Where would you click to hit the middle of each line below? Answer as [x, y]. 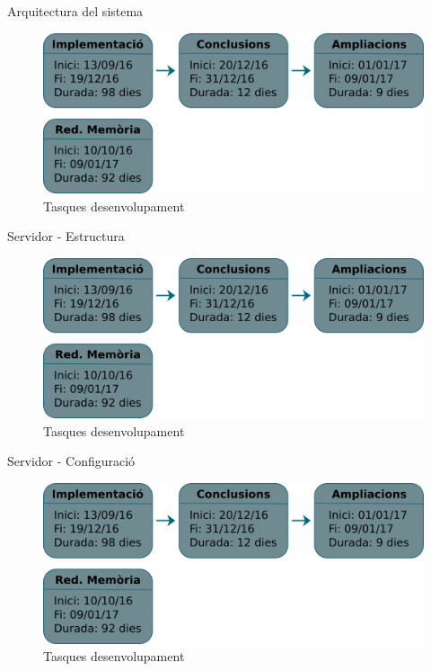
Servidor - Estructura [66, 236]
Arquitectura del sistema [75, 11]
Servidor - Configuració [71, 461]
